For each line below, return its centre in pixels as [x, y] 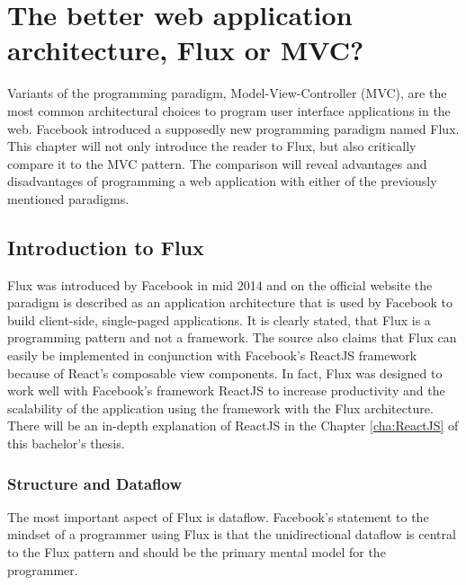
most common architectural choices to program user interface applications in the [229, 110]
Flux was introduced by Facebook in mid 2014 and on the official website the [220, 284]
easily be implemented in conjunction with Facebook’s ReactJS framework [212, 355]
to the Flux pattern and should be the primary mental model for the [197, 552]
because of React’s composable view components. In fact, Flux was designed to [225, 372]
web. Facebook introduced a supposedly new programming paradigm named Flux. [233, 128]
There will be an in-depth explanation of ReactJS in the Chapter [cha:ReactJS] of [233, 425]
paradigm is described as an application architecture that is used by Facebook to [230, 302]
